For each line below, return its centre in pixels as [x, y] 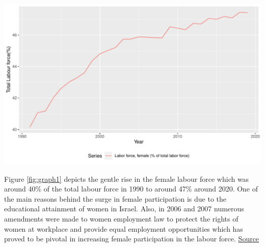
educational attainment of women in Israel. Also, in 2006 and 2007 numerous [124, 209]
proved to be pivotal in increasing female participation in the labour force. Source [132, 239]
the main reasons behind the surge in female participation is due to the [115, 198]
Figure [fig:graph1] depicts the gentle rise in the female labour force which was [127, 179]
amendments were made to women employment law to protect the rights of [121, 218]
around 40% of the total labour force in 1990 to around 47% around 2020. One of [131, 189]
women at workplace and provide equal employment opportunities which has [124, 228]
